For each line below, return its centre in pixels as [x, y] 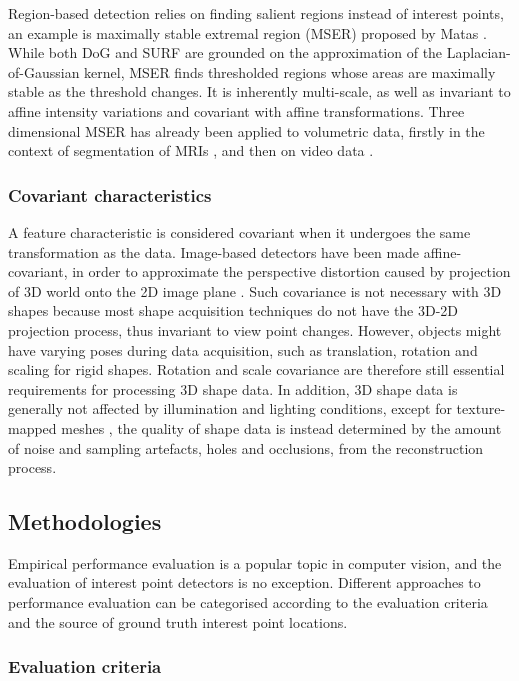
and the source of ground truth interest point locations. [178, 621]
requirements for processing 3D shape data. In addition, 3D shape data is [233, 388]
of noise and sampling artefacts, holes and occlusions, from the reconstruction [246, 447]
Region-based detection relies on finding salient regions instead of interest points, [256, 13]
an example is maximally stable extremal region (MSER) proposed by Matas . [247, 32]
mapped [32, 427]
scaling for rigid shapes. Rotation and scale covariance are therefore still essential [256, 369]
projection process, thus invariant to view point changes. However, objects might [255, 329]
